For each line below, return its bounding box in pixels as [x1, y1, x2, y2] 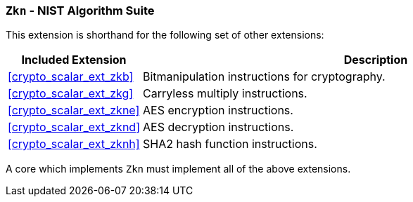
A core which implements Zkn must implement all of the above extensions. [6, 163, 351, 175]
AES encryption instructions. [142, 103, 293, 118]
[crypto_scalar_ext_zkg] [8, 86, 134, 101]
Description [343, 53, 408, 67]
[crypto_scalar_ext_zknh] [8, 137, 140, 151]
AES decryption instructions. [142, 120, 294, 135]
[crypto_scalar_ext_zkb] [8, 69, 134, 84]
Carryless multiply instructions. [142, 86, 307, 101]
